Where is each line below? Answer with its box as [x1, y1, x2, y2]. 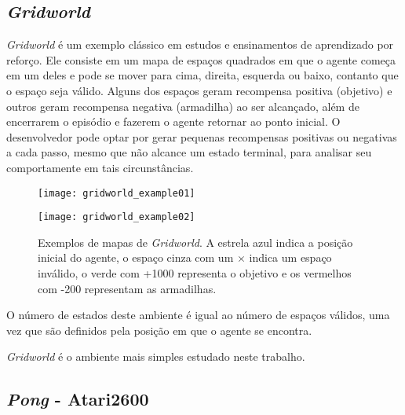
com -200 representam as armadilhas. [38, 280, 217, 296]
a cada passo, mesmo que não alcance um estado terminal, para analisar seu [6, 144, 372, 160]
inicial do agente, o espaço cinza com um [38, 249, 234, 266]
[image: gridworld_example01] [38, 187, 195, 199]
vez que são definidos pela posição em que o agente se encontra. [6, 321, 312, 338]
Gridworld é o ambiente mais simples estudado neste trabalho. [6, 348, 305, 365]
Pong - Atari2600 [6, 387, 149, 411]
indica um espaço [249, 249, 332, 266]
